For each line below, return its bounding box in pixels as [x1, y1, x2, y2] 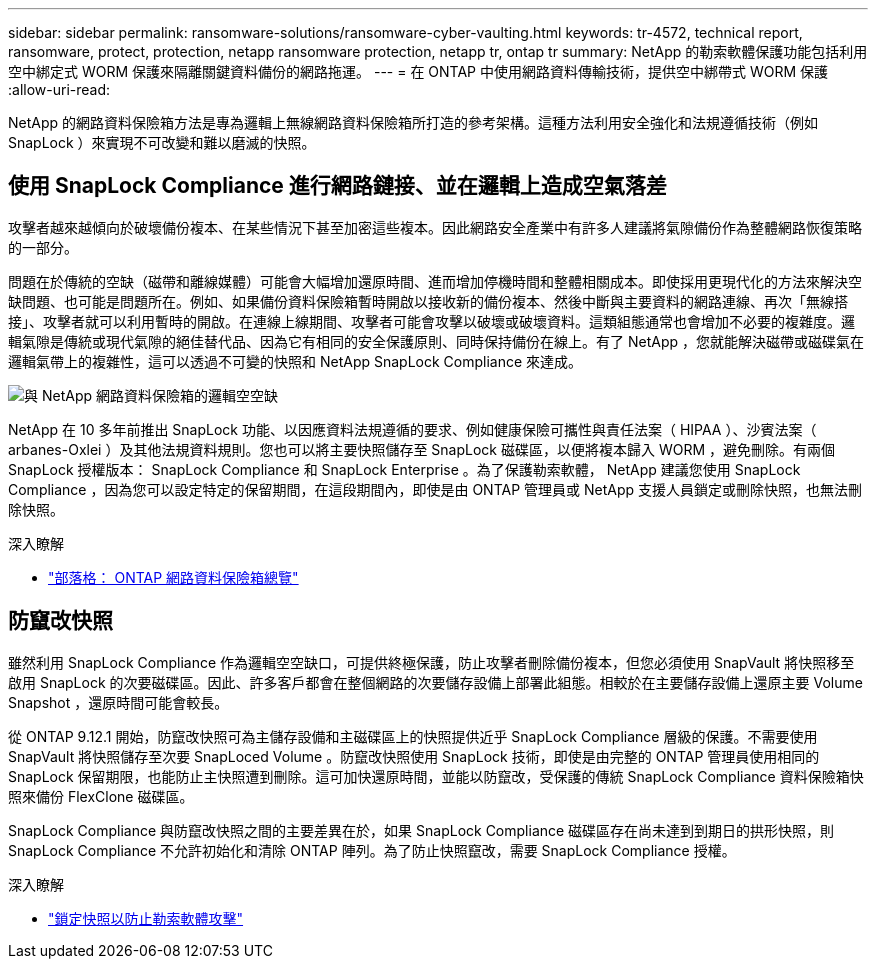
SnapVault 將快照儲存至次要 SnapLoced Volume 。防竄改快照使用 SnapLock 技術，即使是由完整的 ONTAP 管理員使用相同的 [8, 747, 820, 765]
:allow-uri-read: [8, 81, 111, 98]
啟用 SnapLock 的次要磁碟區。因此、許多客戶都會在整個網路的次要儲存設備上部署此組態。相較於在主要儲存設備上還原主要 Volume [8, 673, 863, 691]
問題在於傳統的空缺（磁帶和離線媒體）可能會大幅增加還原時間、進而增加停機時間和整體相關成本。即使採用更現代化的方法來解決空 [8, 272, 862, 290]
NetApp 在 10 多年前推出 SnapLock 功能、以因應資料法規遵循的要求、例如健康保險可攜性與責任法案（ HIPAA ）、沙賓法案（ [8, 420, 817, 438]
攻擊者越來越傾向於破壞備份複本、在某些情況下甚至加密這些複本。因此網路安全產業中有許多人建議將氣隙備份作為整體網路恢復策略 [8, 218, 862, 236]
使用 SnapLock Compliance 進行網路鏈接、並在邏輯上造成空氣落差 [8, 173, 667, 199]
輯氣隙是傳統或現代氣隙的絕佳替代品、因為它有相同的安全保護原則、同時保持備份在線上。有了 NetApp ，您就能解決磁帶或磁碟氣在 [8, 332, 864, 350]
